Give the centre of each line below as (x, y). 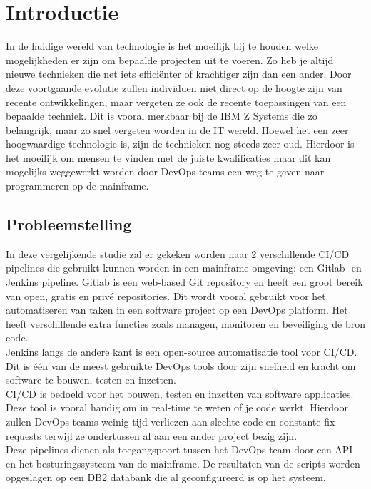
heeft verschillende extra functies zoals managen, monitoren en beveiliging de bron (185, 323)
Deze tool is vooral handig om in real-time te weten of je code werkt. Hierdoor (177, 407)
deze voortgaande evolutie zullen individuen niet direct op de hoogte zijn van (174, 87)
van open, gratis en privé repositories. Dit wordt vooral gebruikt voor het (166, 295)
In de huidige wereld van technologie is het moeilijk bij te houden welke (162, 46)
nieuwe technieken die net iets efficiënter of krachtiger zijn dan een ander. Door (179, 74)
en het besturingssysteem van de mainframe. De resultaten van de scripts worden (183, 463)
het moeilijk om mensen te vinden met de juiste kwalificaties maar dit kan (168, 157)
